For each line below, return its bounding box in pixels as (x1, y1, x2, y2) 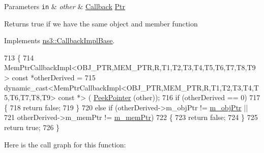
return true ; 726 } (4, 122, 60, 132)
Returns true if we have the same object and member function (4, 18, 198, 28)
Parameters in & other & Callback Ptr (4, 1, 125, 11)
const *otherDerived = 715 (12, 72, 96, 83)
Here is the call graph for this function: (4, 139, 126, 149)
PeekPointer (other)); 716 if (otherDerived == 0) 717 (93, 92, 260, 103)
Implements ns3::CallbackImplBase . (4, 35, 115, 46)
